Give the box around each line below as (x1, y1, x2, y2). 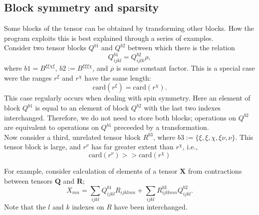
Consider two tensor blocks (4, 42, 86, 53)
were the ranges (4, 72, 52, 83)
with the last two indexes (144, 103, 221, 113)
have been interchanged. (114, 202, 188, 212)
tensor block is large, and (4, 141, 81, 152)
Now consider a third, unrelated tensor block (4, 131, 141, 142)
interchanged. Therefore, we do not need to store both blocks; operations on (4, 112, 237, 122)
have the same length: (84, 72, 151, 83)
